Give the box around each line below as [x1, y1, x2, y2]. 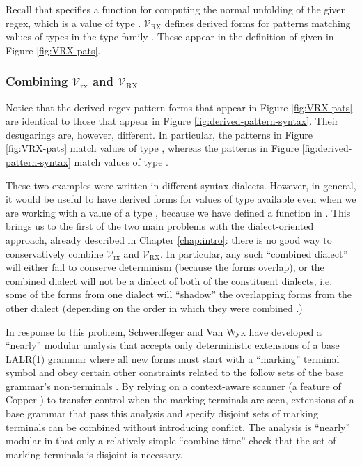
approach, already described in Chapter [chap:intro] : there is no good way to [6, 232, 332, 247]
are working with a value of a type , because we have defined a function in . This [6, 205, 351, 219]
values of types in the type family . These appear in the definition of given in [6, 29, 334, 44]
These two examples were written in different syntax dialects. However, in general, [6, 178, 356, 192]
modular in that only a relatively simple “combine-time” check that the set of [6, 433, 336, 448]
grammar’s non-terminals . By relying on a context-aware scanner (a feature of [6, 378, 341, 393]
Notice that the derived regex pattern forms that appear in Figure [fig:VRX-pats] [6, 100, 353, 114]
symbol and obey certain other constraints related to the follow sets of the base [6, 365, 344, 380]
